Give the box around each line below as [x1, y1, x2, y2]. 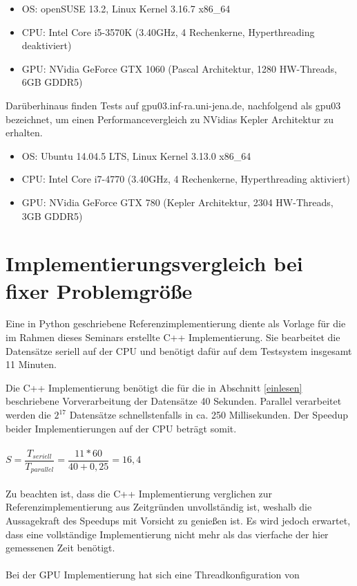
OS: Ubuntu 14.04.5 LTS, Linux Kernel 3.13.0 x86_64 [21, 148, 251, 163]
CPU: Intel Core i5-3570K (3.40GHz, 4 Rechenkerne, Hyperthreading [21, 24, 315, 39]
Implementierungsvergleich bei [6, 249, 303, 277]
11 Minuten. [6, 357, 57, 372]
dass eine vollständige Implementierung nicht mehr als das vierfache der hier [6, 527, 329, 541]
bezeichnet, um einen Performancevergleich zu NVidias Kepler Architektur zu [6, 111, 334, 126]
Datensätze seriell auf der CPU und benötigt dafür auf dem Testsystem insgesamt [6, 343, 352, 358]
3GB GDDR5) [21, 208, 83, 223]
